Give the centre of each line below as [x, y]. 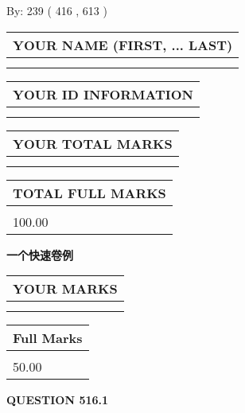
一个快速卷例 [40, 254]
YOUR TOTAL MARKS [93, 143]
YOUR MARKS [65, 289]
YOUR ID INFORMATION [103, 94]
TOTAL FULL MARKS [89, 193]
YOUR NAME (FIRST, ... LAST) [123, 45]
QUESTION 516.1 [58, 400]
